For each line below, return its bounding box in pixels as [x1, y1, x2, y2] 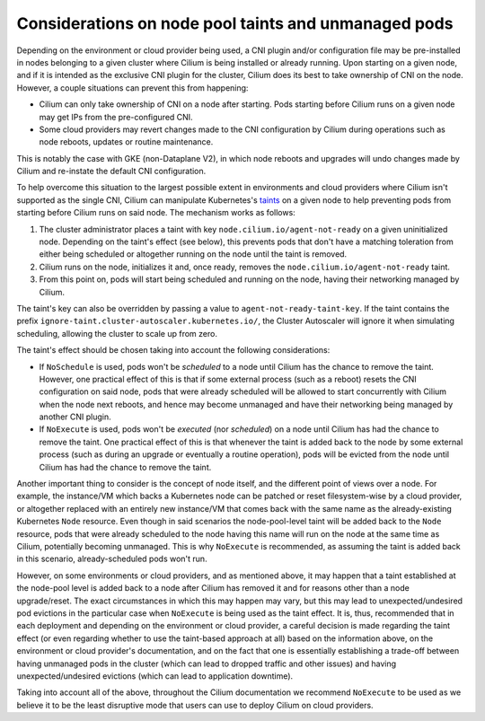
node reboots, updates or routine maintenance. [39, 136, 214, 147]
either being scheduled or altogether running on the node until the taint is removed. [39, 249, 348, 259]
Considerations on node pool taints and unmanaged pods [16, 13, 454, 33]
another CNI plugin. [39, 411, 111, 422]
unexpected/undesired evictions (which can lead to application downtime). [16, 670, 294, 681]
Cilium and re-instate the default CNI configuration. [16, 166, 207, 177]
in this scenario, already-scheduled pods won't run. [16, 553, 207, 565]
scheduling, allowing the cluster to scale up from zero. [16, 328, 217, 339]
